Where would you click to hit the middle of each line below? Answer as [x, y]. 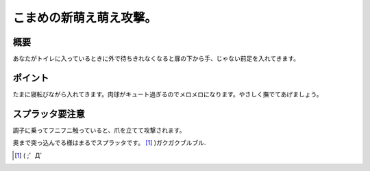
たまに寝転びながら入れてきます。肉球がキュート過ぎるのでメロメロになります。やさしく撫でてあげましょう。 [168, 94]
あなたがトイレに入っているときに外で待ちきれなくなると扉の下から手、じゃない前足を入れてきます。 [156, 59]
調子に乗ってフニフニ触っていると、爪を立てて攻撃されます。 [99, 130]
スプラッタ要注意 [49, 114]
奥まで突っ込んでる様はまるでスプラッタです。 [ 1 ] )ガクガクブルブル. [109, 143]
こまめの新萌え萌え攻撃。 [85, 18]
